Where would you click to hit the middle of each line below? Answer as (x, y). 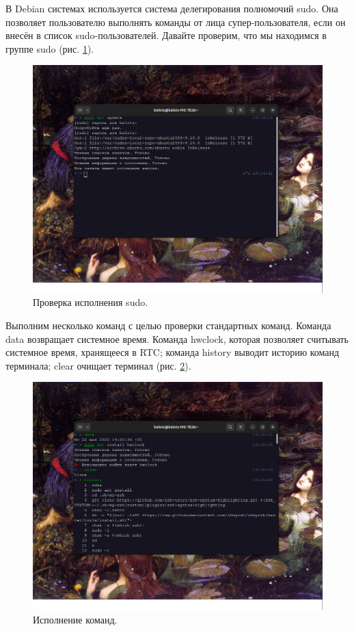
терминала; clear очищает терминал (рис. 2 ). (98, 365)
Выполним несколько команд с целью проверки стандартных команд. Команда (168, 325)
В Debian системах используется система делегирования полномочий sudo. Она (172, 8)
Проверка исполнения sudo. (91, 302)
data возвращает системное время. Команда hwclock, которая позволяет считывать (177, 338)
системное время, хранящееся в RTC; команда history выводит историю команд (173, 352)
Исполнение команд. (75, 619)
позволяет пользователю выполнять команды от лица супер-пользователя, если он (176, 22)
